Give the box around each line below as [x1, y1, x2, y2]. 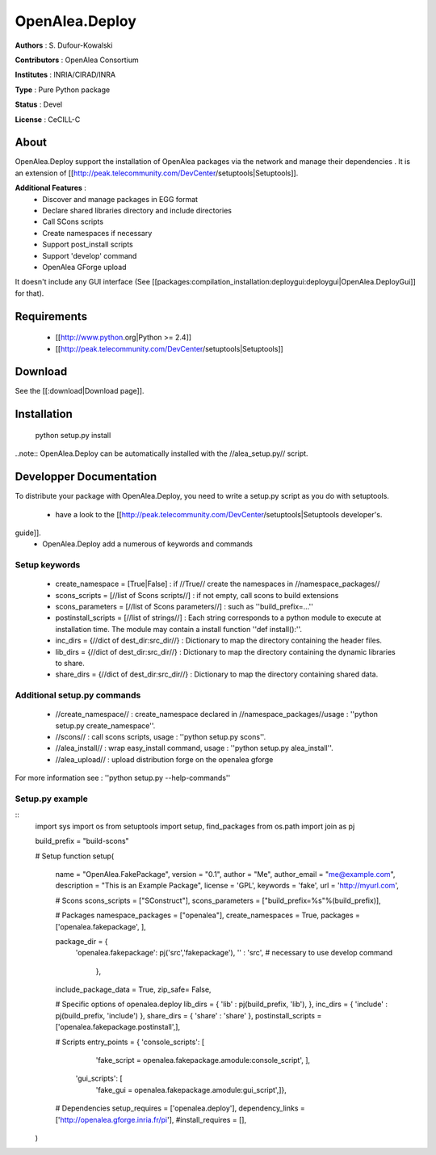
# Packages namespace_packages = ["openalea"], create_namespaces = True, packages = [55, 910, 361, 921]
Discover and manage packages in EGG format [42, 194, 198, 204]
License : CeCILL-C [15, 114, 81, 124]
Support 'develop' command [42, 251, 137, 260]
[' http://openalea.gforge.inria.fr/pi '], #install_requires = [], [55, 1115, 246, 1124]
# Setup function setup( [35, 851, 115, 861]
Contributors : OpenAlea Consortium [15, 55, 139, 65]
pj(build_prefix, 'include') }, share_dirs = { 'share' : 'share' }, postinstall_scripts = [55, 1010, 322, 1020]
